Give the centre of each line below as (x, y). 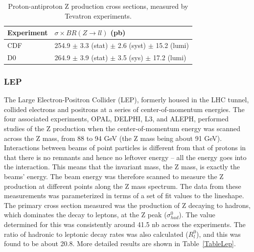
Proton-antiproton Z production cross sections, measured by (98, 6)
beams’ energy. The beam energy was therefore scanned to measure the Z (114, 176)
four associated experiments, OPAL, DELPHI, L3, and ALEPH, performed (116, 119)
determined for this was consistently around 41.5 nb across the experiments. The (125, 224)
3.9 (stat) (94, 57)
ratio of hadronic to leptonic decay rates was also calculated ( (96, 234)
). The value (197, 215)
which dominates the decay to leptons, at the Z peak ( (85, 215)
